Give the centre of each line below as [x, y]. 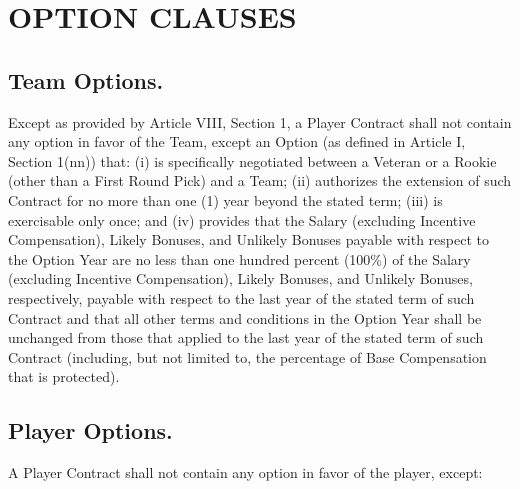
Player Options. [90, 430]
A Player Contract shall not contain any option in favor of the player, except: [245, 472]
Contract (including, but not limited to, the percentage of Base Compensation [247, 356]
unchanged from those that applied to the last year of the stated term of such [246, 337]
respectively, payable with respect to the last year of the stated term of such [241, 297]
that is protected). [64, 376]
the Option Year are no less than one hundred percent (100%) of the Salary [239, 258]
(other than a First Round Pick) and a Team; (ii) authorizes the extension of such [260, 180]
